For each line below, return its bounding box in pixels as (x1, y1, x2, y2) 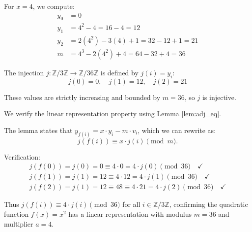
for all (122, 199, 140, 209)
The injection (4, 67, 44, 77)
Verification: (4, 151, 40, 162)
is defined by (100, 67, 139, 77)
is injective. (202, 92, 236, 102)
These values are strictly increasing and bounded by (4, 92, 161, 102)
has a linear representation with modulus (68, 208, 192, 219)
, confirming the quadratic (169, 199, 248, 209)
